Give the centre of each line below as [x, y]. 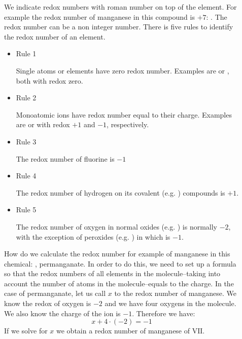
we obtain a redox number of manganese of [123, 331]
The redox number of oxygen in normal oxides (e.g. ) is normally [116, 226]
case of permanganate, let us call [55, 293]
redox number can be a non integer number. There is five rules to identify [119, 27]
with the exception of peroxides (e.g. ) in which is [93, 236]
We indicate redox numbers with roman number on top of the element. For [120, 7]
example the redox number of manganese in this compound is [99, 16]
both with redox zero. [49, 80]
